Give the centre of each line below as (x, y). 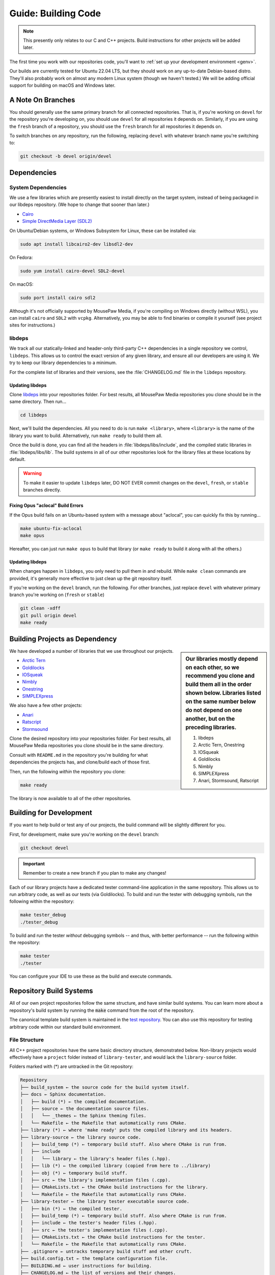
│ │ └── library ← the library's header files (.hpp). (95, 1158)
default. (18, 459)
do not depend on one (214, 710)
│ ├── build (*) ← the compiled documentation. (83, 1101)
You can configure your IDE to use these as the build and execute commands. (91, 976)
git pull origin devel (48, 615)
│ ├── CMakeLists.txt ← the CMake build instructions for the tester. (113, 1237)
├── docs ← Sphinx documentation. (63, 1094)
